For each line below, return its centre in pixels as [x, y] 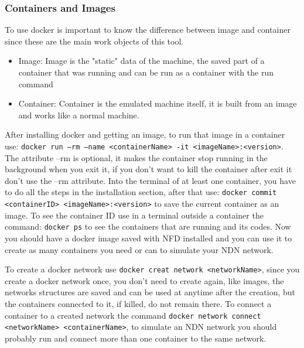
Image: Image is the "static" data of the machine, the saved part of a [141, 61]
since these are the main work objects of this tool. [94, 41]
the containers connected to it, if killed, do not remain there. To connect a [138, 303]
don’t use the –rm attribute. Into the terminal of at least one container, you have [150, 180]
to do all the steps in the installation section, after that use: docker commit [141, 192]
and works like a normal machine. [79, 115]
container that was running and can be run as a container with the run [146, 72]
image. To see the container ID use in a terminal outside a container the [134, 215]
